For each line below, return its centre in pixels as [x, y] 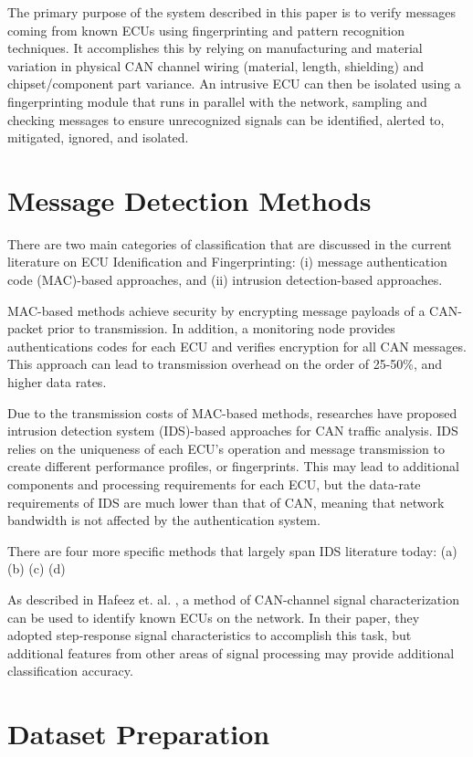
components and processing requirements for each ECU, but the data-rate [214, 484]
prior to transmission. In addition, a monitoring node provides [221, 328]
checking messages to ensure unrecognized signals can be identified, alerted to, [226, 119]
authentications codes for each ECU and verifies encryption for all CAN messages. [237, 346]
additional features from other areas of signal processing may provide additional [231, 652]
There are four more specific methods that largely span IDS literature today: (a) [232, 550]
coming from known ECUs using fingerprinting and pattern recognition [206, 30]
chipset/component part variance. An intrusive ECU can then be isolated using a [234, 84]
